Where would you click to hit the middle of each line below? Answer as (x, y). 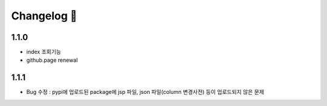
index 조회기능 (44, 52)
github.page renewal (52, 60)
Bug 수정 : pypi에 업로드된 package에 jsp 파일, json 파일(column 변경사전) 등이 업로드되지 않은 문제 (145, 92)
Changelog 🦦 (44, 16)
